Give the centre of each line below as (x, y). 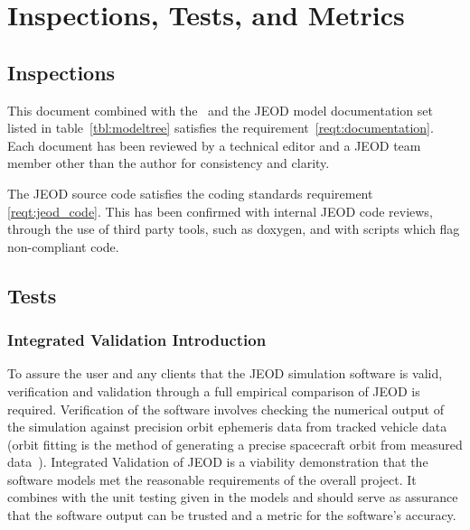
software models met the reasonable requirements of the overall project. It (212, 479)
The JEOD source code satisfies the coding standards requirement (190, 193)
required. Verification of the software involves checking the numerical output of (226, 409)
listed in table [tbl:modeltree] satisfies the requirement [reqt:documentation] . (221, 128)
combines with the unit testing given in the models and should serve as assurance (233, 497)
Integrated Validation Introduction (137, 340)
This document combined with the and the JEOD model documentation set (220, 110)
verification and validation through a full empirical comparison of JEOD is (214, 391)
